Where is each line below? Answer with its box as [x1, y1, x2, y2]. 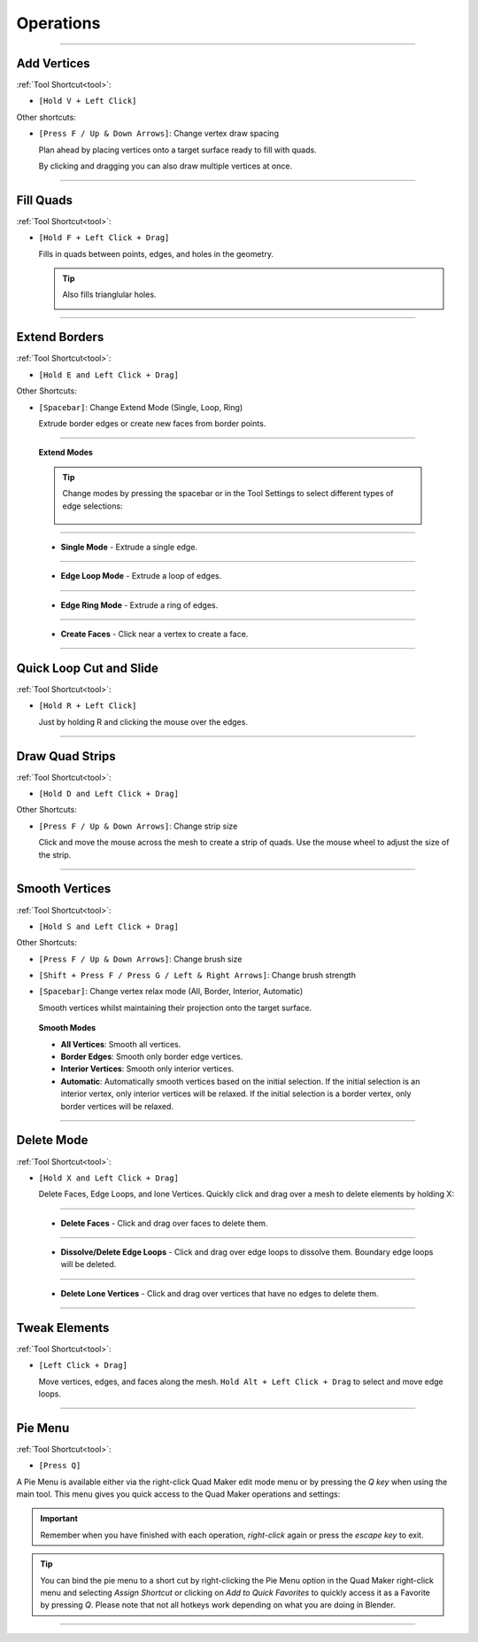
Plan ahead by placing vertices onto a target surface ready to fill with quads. [38, 144, 318, 155]
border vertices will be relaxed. [60, 1101, 174, 1111]
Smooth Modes [38, 1023, 96, 1033]
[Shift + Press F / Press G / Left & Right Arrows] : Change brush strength [38, 970, 356, 981]
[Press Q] [38, 1460, 81, 1471]
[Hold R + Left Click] [38, 701, 137, 711]
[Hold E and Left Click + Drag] [38, 370, 179, 380]
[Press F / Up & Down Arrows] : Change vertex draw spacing [38, 128, 279, 139]
